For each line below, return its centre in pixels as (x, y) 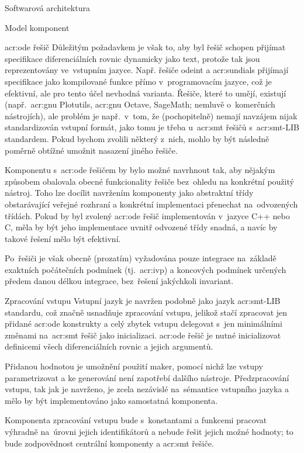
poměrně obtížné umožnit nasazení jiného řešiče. (91, 150)
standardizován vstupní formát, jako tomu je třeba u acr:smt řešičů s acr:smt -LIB (152, 127)
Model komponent (37, 27)
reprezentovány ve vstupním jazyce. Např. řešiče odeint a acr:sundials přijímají (147, 70)
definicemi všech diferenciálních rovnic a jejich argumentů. (109, 346)
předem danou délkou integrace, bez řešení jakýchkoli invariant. (119, 281)
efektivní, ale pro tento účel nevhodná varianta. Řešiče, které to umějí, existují (146, 93)
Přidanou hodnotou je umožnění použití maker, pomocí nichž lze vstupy (134, 366)
